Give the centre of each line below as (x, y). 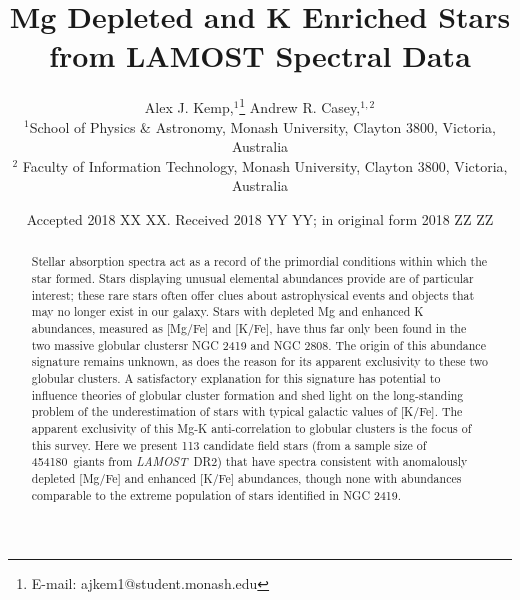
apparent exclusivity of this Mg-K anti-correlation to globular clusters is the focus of (251, 427)
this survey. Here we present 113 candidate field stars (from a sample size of (229, 444)
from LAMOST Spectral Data (260, 55)
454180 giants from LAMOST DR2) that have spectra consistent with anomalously (249, 461)
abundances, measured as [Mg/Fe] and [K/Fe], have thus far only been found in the (249, 327)
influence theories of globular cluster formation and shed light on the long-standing (247, 394)
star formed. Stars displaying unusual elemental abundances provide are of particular (252, 277)
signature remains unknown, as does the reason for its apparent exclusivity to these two (259, 361)
